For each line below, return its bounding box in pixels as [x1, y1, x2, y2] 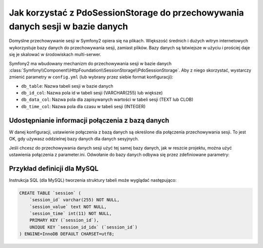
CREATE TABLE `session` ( [19, 190, 81, 196]
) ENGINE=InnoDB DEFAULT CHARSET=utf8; [19, 231, 114, 237]
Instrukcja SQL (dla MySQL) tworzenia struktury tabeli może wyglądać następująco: [9, 177, 177, 183]
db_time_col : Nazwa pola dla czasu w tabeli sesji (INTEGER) [21, 103, 146, 109]
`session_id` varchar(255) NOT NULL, [29, 197, 120, 203]
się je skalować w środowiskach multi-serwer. [9, 52, 102, 57]
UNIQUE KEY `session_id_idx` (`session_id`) [29, 224, 138, 230]
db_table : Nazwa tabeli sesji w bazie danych [21, 83, 113, 89]
